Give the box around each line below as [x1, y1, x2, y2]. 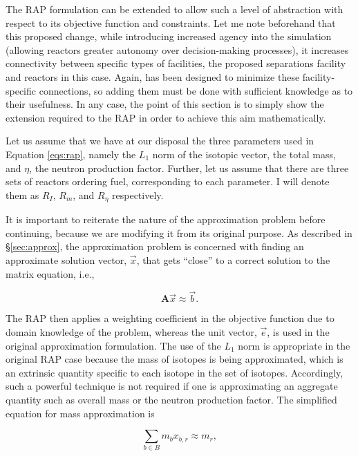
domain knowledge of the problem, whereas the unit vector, [6, 324, 257, 339]
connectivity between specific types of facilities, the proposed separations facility [6, 56, 346, 70]
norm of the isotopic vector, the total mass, [152, 146, 336, 161]
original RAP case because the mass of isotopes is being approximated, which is [6, 352, 343, 366]
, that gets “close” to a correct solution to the [136, 252, 330, 267]
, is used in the [267, 324, 330, 339]
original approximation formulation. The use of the [6, 338, 221, 352]
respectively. [112, 187, 164, 202]
